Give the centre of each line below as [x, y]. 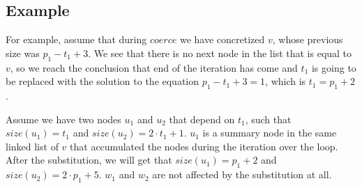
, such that [268, 119]
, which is [286, 81]
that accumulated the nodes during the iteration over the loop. [204, 146]
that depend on [202, 119]
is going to [334, 67]
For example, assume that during [76, 39]
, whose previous [308, 39]
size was [23, 53]
